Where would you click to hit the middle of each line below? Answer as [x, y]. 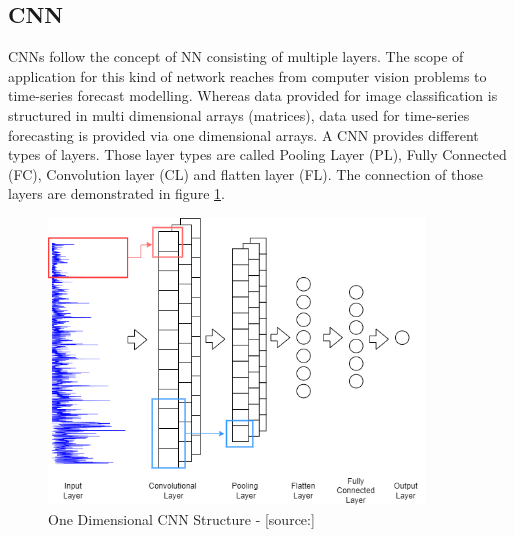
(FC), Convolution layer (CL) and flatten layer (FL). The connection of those [245, 173]
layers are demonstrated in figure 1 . [116, 193]
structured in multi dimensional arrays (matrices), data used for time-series [239, 114]
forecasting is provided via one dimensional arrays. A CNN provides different [243, 134]
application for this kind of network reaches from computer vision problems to [247, 75]
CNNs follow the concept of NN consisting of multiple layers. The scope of [236, 56]
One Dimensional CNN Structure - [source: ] [181, 518]
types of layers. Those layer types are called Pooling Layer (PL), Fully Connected [257, 154]
